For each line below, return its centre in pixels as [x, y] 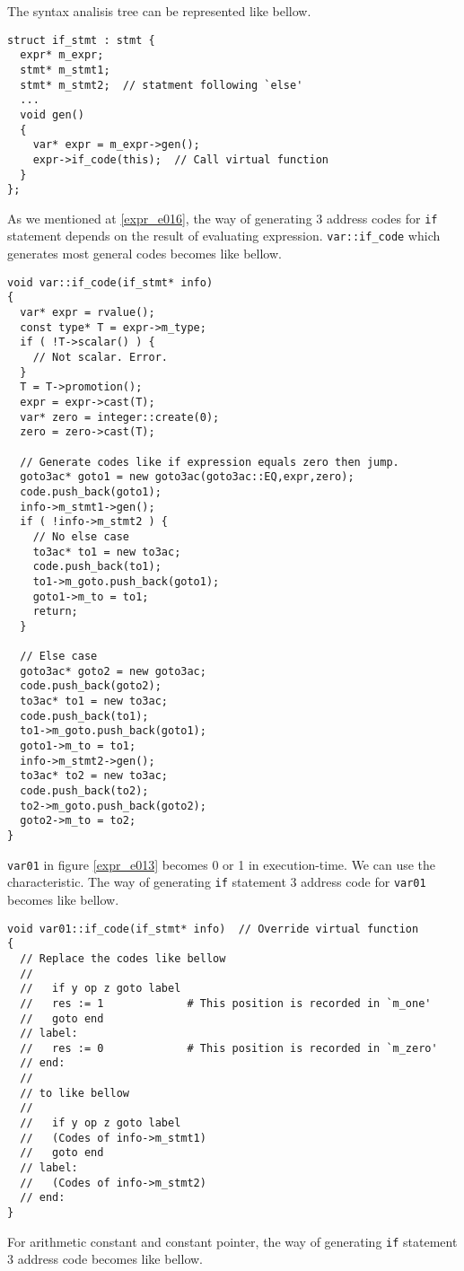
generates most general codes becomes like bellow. [144, 254]
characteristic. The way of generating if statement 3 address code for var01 [217, 882]
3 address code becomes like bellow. [105, 1259]
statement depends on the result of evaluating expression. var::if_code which [224, 236]
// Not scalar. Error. [100, 357]
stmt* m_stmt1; [65, 70]
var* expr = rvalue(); [88, 313]
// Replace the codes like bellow [123, 958]
